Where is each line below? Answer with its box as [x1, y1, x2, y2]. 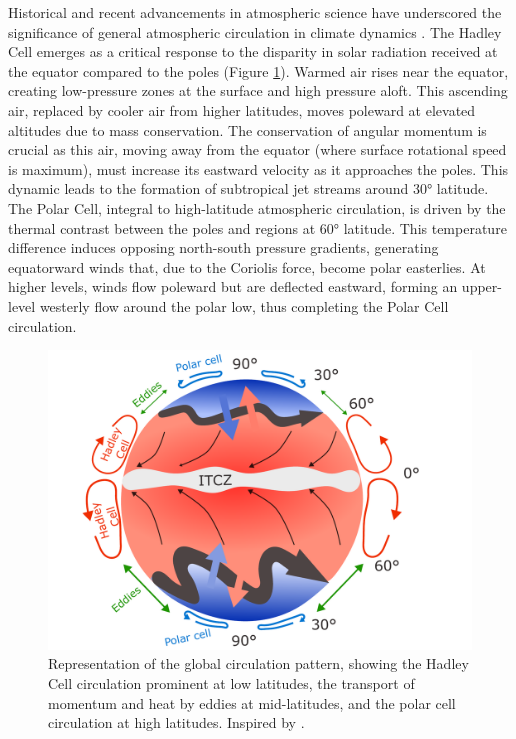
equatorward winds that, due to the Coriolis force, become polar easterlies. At [8, 256, 486, 277]
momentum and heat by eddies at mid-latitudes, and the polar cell [48, 692, 456, 713]
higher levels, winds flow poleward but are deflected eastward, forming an [8, 276, 458, 297]
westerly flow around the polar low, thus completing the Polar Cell [39, 295, 449, 316]
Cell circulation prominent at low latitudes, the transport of [48, 673, 415, 694]
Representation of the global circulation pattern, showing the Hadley [48, 653, 469, 674]
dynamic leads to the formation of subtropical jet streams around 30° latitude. [8, 178, 489, 199]
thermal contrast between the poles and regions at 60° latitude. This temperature [8, 217, 507, 238]
